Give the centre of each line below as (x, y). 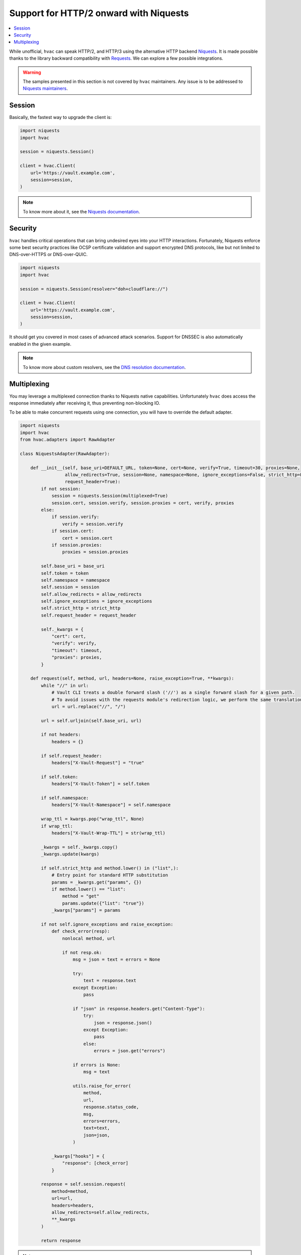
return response (61, 1240)
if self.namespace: (65, 798)
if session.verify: (76, 517)
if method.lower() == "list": (89, 889)
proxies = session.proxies (95, 552)
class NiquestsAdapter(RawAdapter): (65, 454)
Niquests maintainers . (45, 88)
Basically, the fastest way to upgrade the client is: (60, 117)
